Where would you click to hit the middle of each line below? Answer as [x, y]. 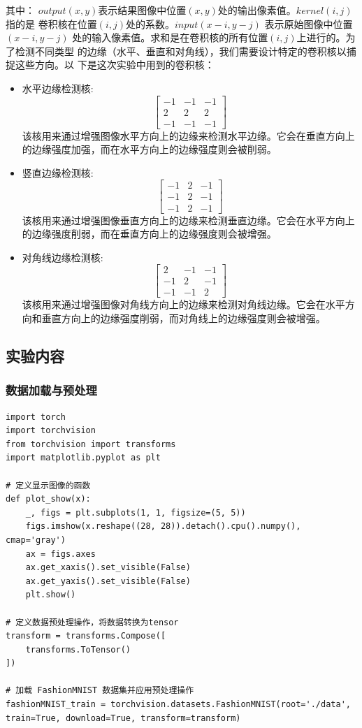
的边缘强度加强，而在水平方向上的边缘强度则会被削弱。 [149, 149]
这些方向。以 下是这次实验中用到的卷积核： [115, 65]
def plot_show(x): [48, 499]
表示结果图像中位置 [142, 10]
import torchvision [51, 431]
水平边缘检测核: [58, 88]
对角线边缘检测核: [63, 257]
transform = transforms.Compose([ [86, 636]
